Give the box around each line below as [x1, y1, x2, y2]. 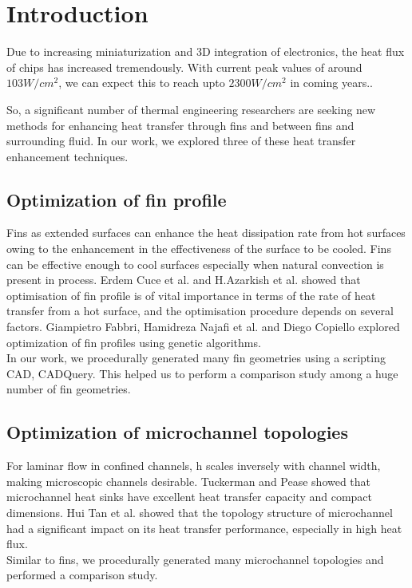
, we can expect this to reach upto [58, 74, 225, 91]
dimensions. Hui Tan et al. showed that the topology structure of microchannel [6, 504, 393, 520]
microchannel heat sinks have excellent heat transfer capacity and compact [6, 488, 373, 505]
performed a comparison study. [6, 566, 158, 583]
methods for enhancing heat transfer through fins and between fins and [6, 116, 355, 133]
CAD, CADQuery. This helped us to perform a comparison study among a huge [6, 365, 398, 381]
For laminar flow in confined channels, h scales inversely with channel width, [6, 457, 381, 474]
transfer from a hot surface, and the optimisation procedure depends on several [6, 302, 394, 319]
